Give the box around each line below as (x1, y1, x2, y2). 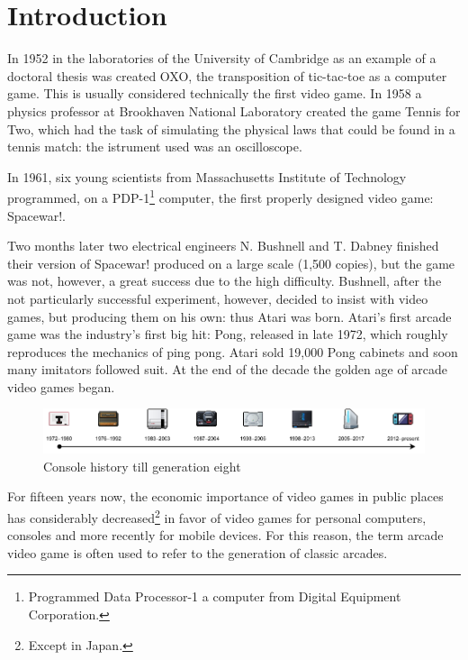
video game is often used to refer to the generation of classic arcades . (7, 543, 388, 562)
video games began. (7, 377, 115, 396)
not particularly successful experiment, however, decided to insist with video (7, 289, 428, 307)
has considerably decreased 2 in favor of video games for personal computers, (7, 505, 427, 527)
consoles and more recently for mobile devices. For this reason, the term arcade (7, 526, 444, 545)
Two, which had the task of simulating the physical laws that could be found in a (7, 119, 455, 138)
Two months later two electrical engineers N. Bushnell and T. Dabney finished (7, 236, 439, 255)
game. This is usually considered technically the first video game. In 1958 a (7, 84, 422, 103)
